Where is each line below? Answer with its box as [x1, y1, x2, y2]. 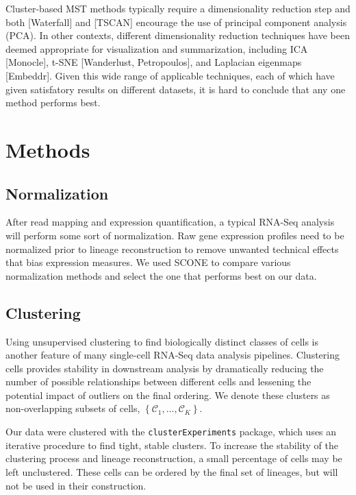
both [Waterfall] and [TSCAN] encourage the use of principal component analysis [5, 14, 347, 29]
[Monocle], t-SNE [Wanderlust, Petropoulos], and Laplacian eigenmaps [5, 55, 302, 69]
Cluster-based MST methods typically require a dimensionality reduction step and [5, 1, 351, 15]
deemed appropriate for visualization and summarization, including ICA [5, 41, 308, 56]
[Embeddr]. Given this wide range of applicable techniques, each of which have [5, 68, 335, 82]
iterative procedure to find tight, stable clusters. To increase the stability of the [5, 437, 338, 452]
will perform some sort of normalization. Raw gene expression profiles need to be [5, 228, 344, 242]
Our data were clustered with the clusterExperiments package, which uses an [5, 424, 337, 439]
